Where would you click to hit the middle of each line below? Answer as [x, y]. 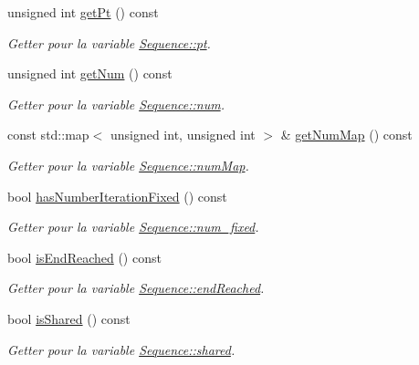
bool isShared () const [69, 318]
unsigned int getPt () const [83, 12]
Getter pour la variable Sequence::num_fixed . [133, 227]
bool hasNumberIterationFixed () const [117, 196]
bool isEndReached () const [84, 257]
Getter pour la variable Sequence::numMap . [128, 165]
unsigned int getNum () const [90, 73]
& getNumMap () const [346, 135]
